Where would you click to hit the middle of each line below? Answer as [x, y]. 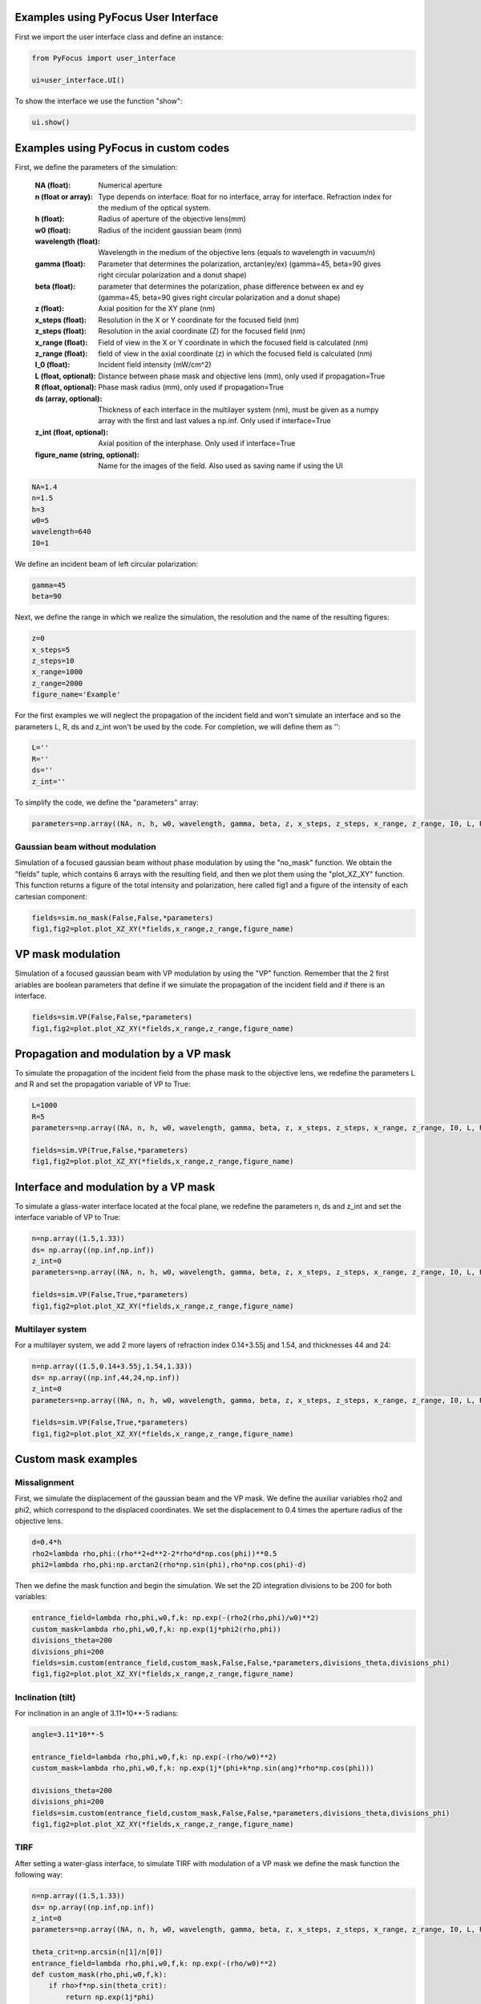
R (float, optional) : [66, 387]
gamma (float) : [60, 264]
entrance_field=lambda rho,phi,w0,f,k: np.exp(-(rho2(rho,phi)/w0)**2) [176, 1618]
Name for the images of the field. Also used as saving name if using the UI [221, 466]
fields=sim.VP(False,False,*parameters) [112, 1017]
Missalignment [44, 1483]
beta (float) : [55, 286]
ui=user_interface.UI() [79, 81]
